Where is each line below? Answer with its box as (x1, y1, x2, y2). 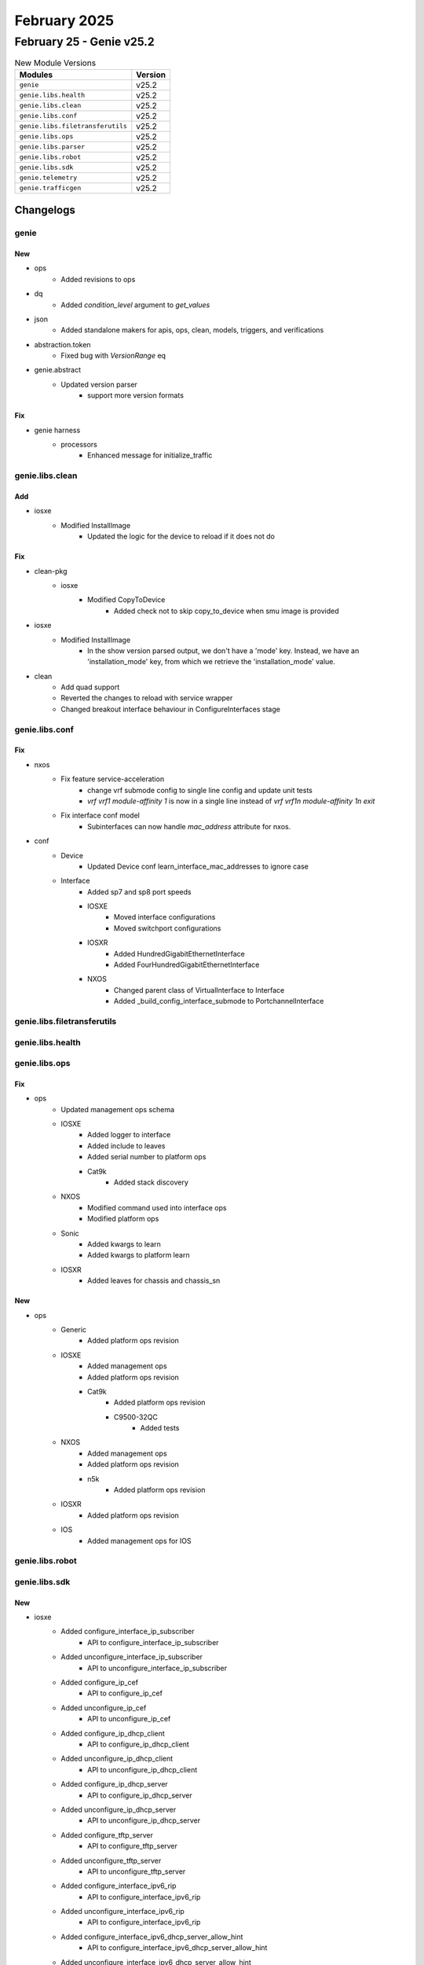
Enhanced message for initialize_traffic (87, 450, 213, 460)
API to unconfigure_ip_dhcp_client (87, 1765, 198, 1774)
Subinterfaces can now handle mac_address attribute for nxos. (87, 821, 291, 831)
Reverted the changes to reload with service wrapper (60, 693, 233, 703)
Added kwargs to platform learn (87, 1251, 190, 1260)
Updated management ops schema (60, 1104, 175, 1114)
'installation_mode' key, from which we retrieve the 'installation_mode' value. (87, 657, 336, 667)
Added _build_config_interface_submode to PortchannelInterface (114, 997, 324, 1006)
